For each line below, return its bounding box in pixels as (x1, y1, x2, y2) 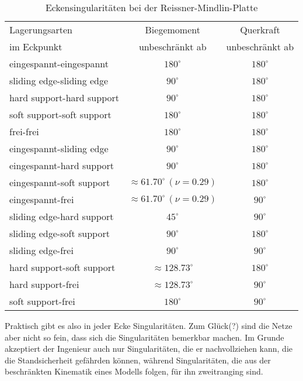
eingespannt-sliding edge (9, 142, 109, 155)
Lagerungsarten (9, 23, 72, 36)
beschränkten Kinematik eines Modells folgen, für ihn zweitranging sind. (5, 365, 263, 377)
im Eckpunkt (9, 40, 62, 53)
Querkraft (240, 23, 280, 36)
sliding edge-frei (9, 243, 74, 257)
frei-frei (9, 125, 39, 138)
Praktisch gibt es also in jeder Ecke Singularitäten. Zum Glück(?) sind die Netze (5, 320, 292, 331)
